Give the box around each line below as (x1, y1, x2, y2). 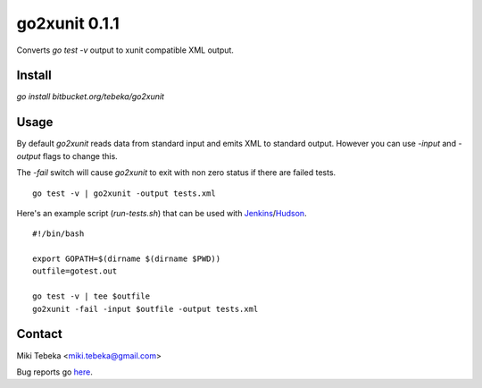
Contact (16, 326, 62, 342)
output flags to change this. (16, 150, 118, 161)
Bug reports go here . (16, 367, 93, 377)
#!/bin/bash (32, 229, 85, 239)
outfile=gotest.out (32, 266, 118, 276)
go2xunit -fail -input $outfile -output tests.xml (32, 304, 259, 314)
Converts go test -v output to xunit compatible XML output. (16, 45, 234, 55)
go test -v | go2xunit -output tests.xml (32, 188, 216, 198)
